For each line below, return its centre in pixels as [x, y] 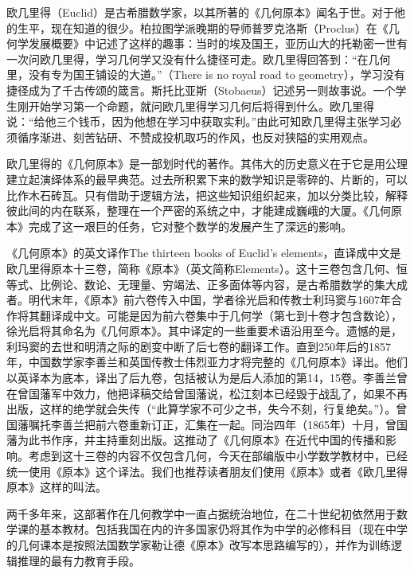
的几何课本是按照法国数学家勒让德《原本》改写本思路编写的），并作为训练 [199, 545]
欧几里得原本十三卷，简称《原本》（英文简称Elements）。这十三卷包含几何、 [201, 268]
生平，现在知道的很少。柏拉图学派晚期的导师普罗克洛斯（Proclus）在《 [203, 27]
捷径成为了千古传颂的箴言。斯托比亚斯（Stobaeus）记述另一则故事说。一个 [201, 90]
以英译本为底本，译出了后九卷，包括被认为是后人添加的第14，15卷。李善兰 [201, 378]
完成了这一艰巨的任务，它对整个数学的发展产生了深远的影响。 [190, 226]
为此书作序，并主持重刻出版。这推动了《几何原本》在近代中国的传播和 [201, 440]
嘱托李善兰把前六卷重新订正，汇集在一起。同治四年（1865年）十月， [207, 424]
